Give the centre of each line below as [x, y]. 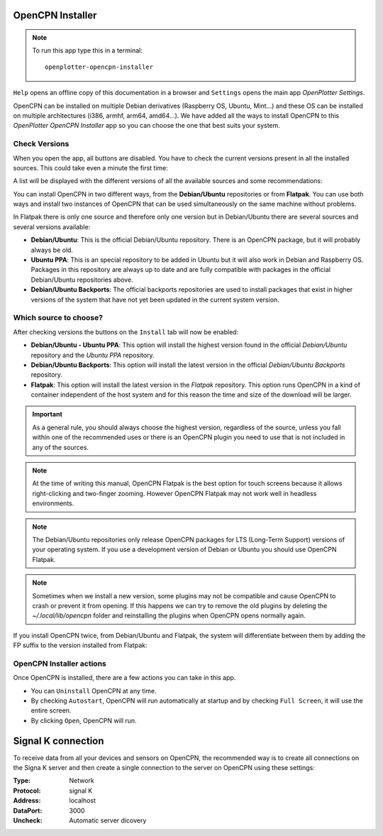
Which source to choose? [58, 318]
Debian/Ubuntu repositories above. [82, 280]
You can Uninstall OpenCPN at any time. [94, 691]
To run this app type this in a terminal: [88, 50]
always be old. [52, 250]
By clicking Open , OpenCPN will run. [84, 720]
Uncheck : [28, 820]
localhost [82, 801]
